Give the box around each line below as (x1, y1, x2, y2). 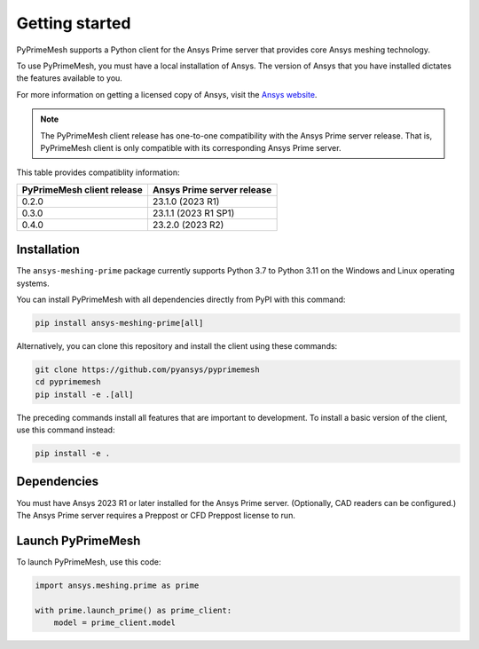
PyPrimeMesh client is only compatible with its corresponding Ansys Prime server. (40, 142, 342, 153)
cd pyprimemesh (35, 377, 101, 387)
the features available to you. (16, 73, 123, 83)
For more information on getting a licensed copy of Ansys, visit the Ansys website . (16, 89, 318, 99)
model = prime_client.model (53, 618, 177, 628)
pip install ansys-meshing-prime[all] (35, 318, 204, 328)
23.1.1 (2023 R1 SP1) (152, 207, 235, 219)
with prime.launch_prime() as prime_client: (35, 605, 232, 615)
